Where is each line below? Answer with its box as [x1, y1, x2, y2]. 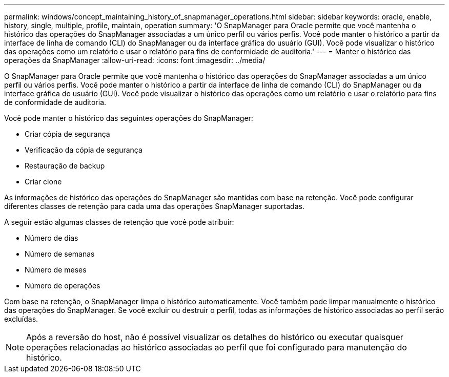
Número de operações [25, 281, 100, 290]
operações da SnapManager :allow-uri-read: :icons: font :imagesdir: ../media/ [4, 56, 266, 65]
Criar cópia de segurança [25, 130, 110, 138]
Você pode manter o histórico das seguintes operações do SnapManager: [4, 114, 253, 122]
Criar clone [25, 177, 62, 186]
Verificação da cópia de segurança [25, 145, 142, 154]
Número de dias [25, 234, 78, 242]
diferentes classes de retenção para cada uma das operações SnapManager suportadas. [4, 202, 304, 211]
